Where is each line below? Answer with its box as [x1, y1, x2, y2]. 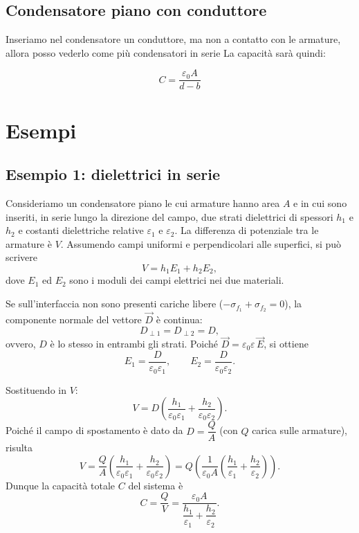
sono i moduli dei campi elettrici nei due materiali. [69, 273, 284, 287]
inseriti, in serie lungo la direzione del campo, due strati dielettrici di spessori [6, 209, 333, 224]
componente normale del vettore [6, 312, 142, 327]
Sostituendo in [6, 382, 66, 397]
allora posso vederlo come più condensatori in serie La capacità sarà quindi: [6, 45, 326, 60]
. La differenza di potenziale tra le [174, 223, 319, 237]
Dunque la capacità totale [6, 478, 116, 492]
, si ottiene [264, 336, 309, 351]
